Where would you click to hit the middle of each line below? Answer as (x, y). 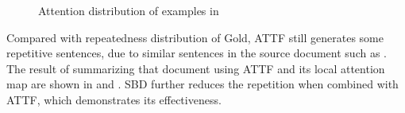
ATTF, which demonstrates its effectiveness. (114, 99)
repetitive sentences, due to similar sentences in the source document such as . (197, 53)
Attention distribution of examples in (129, 10)
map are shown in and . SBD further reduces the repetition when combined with (202, 84)
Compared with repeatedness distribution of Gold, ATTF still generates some (195, 37)
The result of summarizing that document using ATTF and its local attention (196, 68)
